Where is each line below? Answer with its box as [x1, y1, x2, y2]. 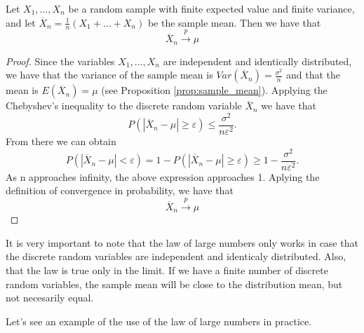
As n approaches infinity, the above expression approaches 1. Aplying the [6, 169, 320, 184]
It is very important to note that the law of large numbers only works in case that [6, 235, 358, 250]
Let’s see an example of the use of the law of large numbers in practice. [6, 313, 312, 328]
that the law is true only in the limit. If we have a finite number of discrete [6, 262, 328, 277]
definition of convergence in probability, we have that [6, 183, 234, 198]
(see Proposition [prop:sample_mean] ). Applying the [101, 83, 328, 97]
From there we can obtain [6, 134, 116, 148]
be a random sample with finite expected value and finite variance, [68, 1, 355, 15]
